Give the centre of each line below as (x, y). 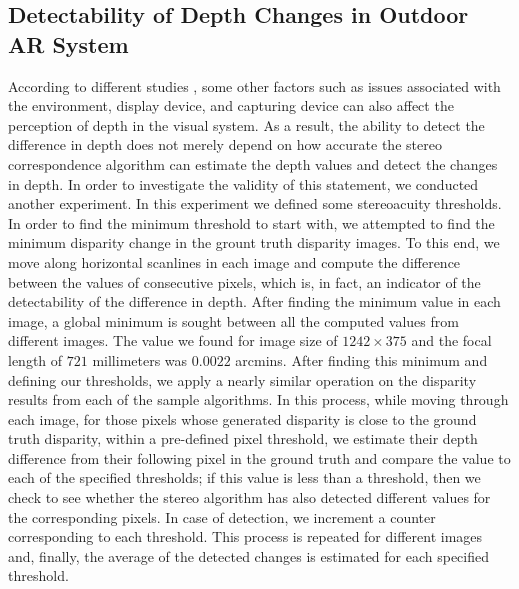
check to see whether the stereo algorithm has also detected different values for (249, 497)
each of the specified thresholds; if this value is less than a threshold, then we (244, 477)
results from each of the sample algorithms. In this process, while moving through (258, 399)
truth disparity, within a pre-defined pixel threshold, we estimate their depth (243, 438)
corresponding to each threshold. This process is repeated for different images (245, 536)
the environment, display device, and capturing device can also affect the (231, 105)
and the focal (451, 340)
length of (35, 359)
